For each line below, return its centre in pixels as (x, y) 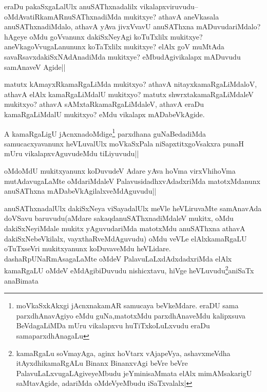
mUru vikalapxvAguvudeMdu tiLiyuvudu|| (72, 153)
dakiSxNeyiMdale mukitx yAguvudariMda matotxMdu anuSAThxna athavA (125, 228)
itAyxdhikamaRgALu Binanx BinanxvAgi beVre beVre (102, 363)
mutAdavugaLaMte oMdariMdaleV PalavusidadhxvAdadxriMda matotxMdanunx (132, 181)
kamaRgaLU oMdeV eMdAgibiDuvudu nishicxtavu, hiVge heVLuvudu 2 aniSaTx (129, 269)
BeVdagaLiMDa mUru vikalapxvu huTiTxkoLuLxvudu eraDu (113, 325)
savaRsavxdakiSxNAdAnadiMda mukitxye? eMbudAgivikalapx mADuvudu (122, 56)
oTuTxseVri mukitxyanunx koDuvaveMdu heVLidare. (88, 248)
